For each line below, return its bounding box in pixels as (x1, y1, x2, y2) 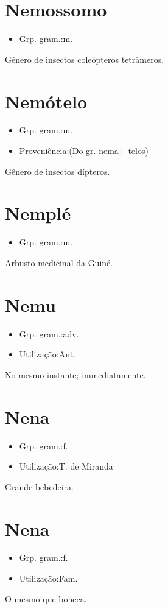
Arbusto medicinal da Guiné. (5, 256, 113, 269)
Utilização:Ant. (19, 348, 75, 361)
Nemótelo (5, 88, 88, 113)
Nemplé (5, 200, 71, 225)
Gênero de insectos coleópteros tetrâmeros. (5, 52, 164, 65)
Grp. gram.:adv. (19, 327, 79, 340)
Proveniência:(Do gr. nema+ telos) (19, 144, 149, 157)
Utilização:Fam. (19, 572, 78, 585)
